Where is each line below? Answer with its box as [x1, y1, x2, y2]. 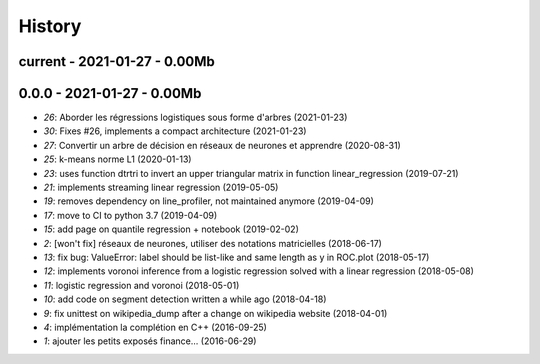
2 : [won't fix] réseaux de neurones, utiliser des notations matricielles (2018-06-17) [43, 237, 382, 249]
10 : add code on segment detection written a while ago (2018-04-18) [43, 293, 327, 305]
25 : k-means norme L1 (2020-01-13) [43, 153, 192, 165]
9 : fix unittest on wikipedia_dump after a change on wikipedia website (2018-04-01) [43, 307, 388, 319]
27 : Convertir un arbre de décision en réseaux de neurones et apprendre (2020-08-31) [43, 139, 402, 151]
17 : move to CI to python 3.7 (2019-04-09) [43, 209, 218, 221]
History [18, 15, 82, 37]
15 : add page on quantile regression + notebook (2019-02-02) [43, 223, 300, 235]
